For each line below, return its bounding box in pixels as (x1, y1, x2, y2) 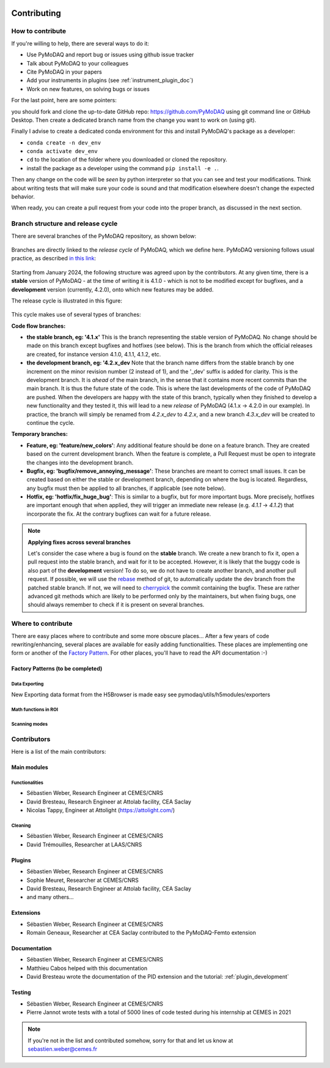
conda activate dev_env (26, 148, 98, 155)
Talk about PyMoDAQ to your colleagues (26, 59, 128, 67)
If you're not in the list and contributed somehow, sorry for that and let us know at (28, 1037, 233, 1044)
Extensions (11, 909, 41, 917)
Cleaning (11, 822, 31, 829)
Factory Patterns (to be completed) (11, 665, 103, 672)
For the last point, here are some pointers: (11, 97, 117, 104)
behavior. (11, 193, 35, 200)
